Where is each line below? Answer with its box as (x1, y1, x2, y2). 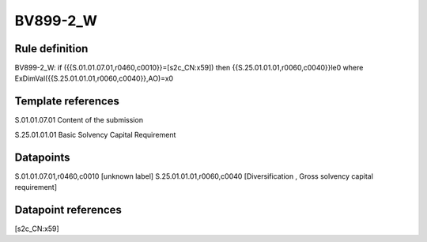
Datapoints (14, 150, 70, 164)
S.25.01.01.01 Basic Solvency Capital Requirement (14, 130, 176, 139)
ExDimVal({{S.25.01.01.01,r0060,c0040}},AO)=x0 (14, 74, 174, 83)
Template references (14, 95, 120, 108)
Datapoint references (14, 202, 123, 217)
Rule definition (14, 42, 89, 55)
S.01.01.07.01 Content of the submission (14, 115, 144, 125)
